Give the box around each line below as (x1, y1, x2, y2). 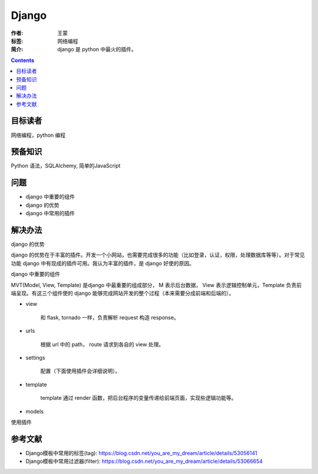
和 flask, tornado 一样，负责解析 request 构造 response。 (40, 314, 180, 321)
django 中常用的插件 (25, 210, 75, 217)
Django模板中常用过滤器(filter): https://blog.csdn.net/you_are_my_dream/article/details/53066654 (25, 457, 263, 465)
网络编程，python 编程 (11, 131, 66, 139)
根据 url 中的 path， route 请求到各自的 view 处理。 (40, 341, 164, 348)
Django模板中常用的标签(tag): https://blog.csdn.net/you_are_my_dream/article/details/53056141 (25, 449, 257, 456)
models (25, 407, 44, 415)
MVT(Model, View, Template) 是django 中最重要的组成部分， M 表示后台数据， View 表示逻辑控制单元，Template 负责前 (11, 281, 302, 288)
